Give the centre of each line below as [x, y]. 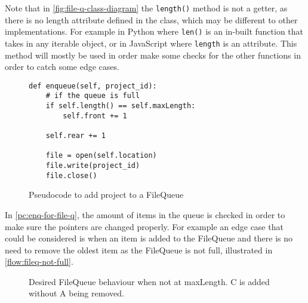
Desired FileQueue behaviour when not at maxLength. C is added [149, 281]
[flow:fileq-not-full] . [39, 261]
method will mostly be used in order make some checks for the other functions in [153, 55]
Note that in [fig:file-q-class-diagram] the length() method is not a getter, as [146, 8]
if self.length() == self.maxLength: [121, 106]
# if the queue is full [93, 96]
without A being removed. [76, 293]
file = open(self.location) [101, 156]
